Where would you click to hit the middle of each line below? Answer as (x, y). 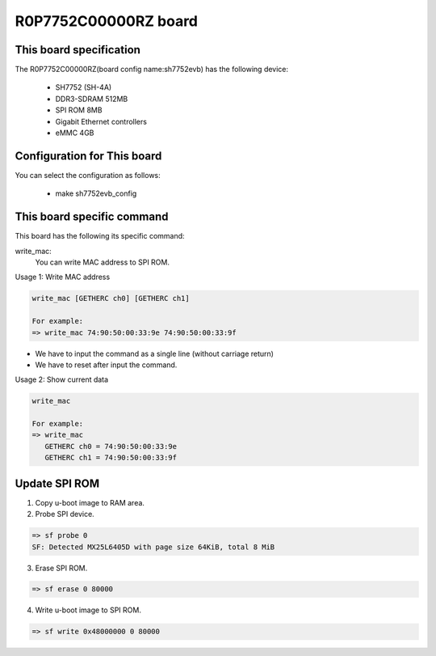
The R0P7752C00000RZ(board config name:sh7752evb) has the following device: (152, 70)
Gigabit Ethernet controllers (101, 121)
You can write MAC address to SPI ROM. (102, 262)
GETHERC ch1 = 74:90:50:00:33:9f (111, 458)
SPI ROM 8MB (79, 110)
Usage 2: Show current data (62, 379)
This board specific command (92, 217)
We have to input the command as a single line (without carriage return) (155, 353)
